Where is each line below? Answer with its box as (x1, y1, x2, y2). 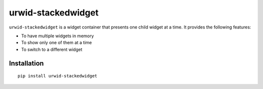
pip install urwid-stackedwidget (18, 73, 97, 79)
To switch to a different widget (21, 46, 83, 52)
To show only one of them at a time (21, 40, 92, 45)
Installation (9, 59, 44, 67)
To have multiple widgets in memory (21, 33, 94, 39)
